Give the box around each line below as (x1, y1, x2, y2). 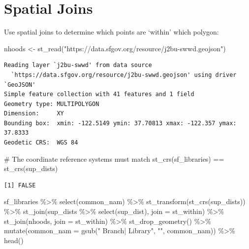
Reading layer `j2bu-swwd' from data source (4, 62, 152, 69)
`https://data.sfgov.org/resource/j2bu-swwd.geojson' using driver (11, 71, 237, 78)
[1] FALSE (4, 181, 36, 189)
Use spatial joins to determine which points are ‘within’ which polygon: (4, 27, 219, 37)
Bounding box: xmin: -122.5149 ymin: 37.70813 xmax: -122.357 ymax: (4, 119, 237, 127)
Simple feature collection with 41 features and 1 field (4, 91, 194, 98)
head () (4, 235, 24, 245)
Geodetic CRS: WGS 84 (4, 139, 78, 146)
